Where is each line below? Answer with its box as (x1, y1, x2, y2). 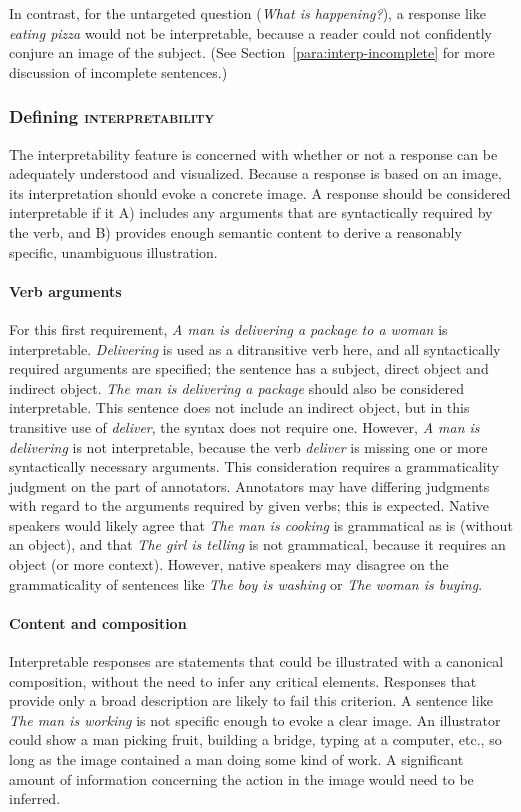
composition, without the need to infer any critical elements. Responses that (9, 670, 477, 691)
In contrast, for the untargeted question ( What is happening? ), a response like (9, 3, 486, 23)
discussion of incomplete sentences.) (9, 61, 228, 82)
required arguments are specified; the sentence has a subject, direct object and (9, 358, 489, 379)
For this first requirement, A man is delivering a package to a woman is (9, 318, 448, 339)
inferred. (9, 788, 61, 809)
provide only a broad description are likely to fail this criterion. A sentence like (9, 690, 493, 711)
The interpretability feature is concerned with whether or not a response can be (9, 143, 498, 164)
